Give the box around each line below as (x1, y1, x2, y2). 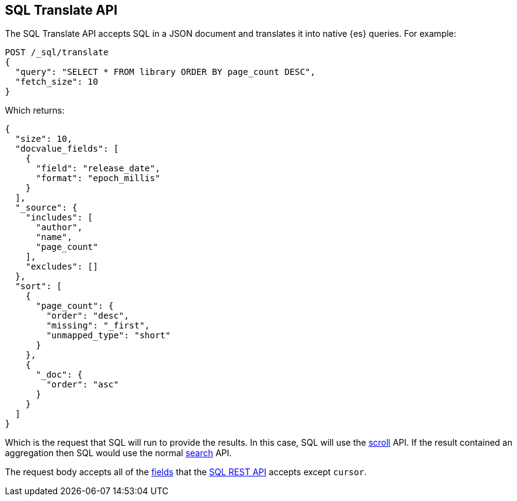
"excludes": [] (25, 262, 98, 272)
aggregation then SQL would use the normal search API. (5, 448, 232, 459)
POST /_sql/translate (5, 47, 109, 58)
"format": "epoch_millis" (36, 173, 160, 184)
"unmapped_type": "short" (46, 330, 171, 341)
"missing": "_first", (46, 320, 150, 331)
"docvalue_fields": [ (15, 144, 119, 154)
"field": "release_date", (36, 163, 160, 174)
